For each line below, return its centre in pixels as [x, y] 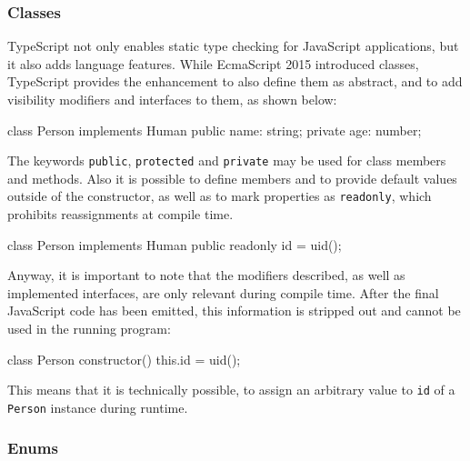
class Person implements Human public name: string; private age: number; [215, 130]
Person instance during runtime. [98, 407]
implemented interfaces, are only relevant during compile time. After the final [223, 292]
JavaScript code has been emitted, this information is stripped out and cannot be [234, 311]
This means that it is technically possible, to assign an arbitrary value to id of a [231, 390]
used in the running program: [89, 329]
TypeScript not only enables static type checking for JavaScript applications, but [233, 46]
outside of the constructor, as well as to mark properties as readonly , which [220, 196]
